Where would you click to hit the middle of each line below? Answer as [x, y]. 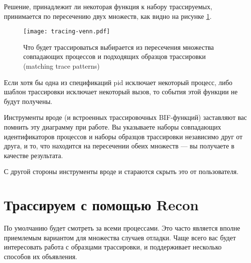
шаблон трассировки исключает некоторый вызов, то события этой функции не [121, 92]
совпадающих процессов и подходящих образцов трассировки [115, 56]
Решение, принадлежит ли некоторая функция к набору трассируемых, [108, 6]
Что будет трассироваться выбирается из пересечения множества [119, 47]
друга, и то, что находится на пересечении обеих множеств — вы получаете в [119, 146]
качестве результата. [33, 155]
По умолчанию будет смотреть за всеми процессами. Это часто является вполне [122, 228]
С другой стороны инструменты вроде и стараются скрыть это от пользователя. [121, 171]
